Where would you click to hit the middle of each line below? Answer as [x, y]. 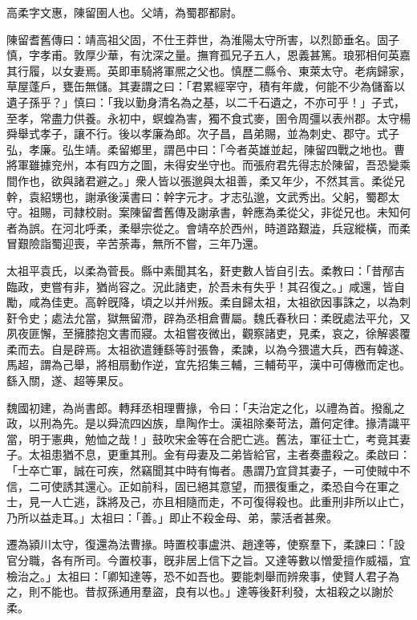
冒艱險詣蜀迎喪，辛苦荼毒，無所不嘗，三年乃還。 [136, 243]
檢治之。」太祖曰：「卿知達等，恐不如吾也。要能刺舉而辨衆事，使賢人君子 [197, 575]
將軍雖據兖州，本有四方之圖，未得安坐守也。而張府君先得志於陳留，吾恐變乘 [208, 165]
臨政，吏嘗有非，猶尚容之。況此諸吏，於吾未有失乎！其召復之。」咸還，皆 [200, 286]
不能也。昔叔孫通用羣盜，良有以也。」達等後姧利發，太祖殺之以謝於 [217, 592]
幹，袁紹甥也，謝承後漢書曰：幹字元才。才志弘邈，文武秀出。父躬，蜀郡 [197, 196]
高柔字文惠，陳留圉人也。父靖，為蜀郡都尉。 [124, 12]
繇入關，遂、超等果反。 [68, 381]
